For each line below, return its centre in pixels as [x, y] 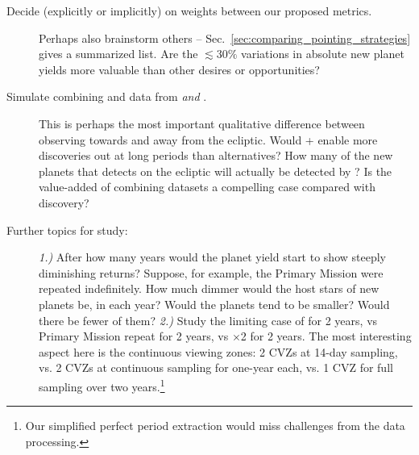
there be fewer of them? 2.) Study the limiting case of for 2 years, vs [208, 320]
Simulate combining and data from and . [107, 96]
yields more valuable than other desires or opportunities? [179, 69]
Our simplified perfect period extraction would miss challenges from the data [215, 426]
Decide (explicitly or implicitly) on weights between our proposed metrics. [189, 10]
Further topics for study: [67, 230]
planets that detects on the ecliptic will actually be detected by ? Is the [216, 171]
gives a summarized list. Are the [118, 54]
